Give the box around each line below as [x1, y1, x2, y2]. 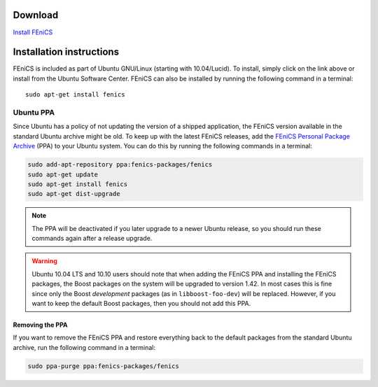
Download [13, 9, 59, 21]
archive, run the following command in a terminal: [13, 343, 156, 351]
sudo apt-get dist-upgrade [27, 190, 120, 198]
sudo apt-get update [27, 170, 98, 178]
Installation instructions [13, 46, 119, 58]
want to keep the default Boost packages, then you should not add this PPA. [31, 300, 251, 307]
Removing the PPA [13, 321, 68, 329]
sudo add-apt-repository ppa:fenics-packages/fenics [27, 161, 213, 169]
